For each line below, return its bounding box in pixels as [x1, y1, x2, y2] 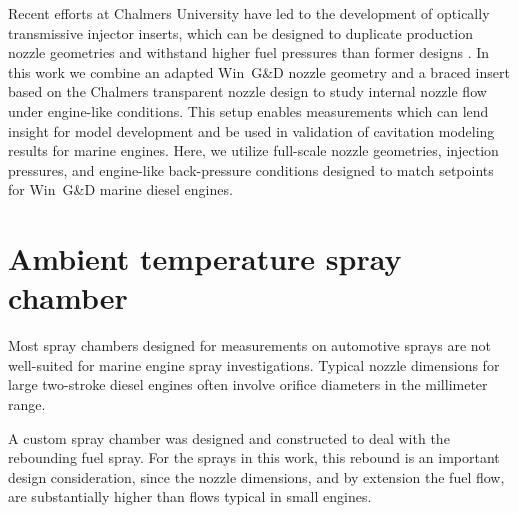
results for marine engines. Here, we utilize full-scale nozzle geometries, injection [8, 140, 499, 161]
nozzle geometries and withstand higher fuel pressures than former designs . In [8, 42, 490, 63]
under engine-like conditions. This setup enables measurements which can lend [8, 100, 489, 121]
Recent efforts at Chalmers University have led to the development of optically [8, 3, 490, 23]
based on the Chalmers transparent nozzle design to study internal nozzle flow [8, 81, 487, 102]
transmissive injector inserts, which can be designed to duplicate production [8, 22, 473, 43]
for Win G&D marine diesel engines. [8, 179, 233, 200]
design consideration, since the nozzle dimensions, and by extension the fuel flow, [8, 466, 505, 487]
